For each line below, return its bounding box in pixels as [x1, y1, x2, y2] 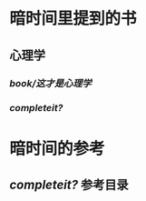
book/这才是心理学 [9, 76, 92, 89]
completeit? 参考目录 [9, 177, 129, 192]
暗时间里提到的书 [9, 8, 138, 29]
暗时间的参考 [9, 138, 106, 159]
